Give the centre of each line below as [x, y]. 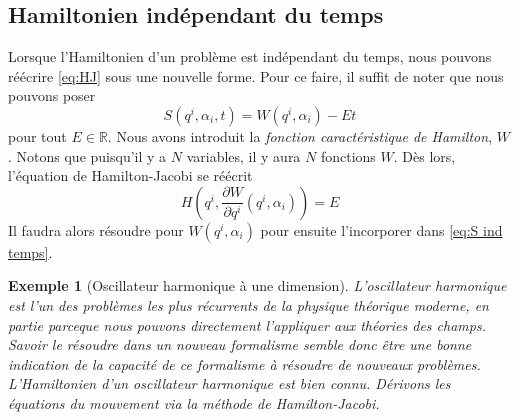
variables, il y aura [243, 155]
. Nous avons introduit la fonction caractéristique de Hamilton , [300, 135]
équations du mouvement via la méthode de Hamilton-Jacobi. [194, 402]
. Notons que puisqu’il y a [87, 155]
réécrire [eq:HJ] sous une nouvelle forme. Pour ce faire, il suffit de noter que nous [256, 75]
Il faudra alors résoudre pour [96, 229]
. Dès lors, [424, 155]
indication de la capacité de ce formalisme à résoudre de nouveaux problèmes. [244, 363]
